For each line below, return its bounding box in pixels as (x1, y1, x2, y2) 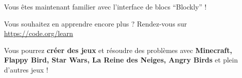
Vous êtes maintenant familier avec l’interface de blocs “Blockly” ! (4, 1, 207, 11)
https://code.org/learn (4, 28, 73, 38)
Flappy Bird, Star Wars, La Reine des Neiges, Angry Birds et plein (4, 54, 238, 65)
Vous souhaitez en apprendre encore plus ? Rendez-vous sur (4, 18, 187, 28)
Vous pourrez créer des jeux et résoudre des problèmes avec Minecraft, (4, 44, 232, 55)
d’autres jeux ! (4, 64, 49, 74)
